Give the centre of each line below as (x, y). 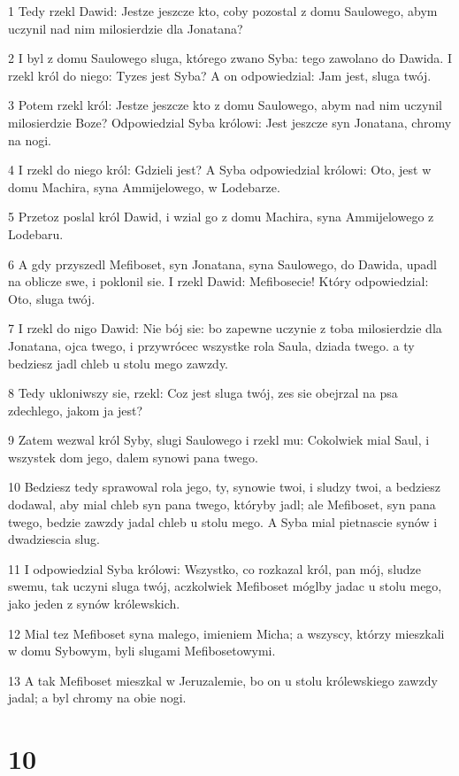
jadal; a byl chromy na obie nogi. (97, 698)
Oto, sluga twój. (52, 298)
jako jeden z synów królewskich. (94, 604)
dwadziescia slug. (54, 539)
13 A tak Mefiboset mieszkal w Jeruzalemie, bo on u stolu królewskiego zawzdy (223, 680)
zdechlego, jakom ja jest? (76, 410)
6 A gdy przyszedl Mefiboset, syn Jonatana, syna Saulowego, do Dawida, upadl (222, 264)
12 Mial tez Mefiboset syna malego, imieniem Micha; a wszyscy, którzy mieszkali (226, 633)
